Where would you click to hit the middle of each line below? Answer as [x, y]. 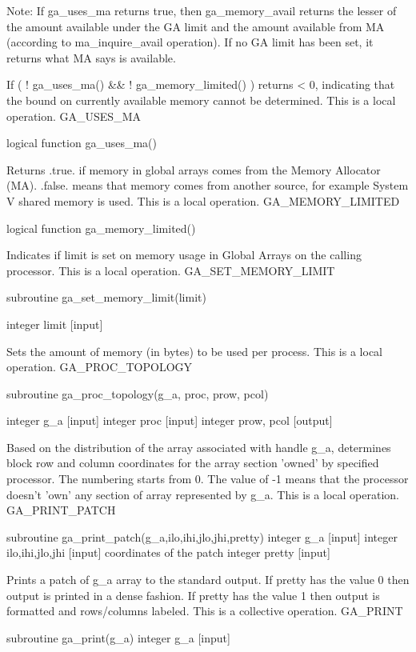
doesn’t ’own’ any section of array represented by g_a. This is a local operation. [203, 494]
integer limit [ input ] [55, 324]
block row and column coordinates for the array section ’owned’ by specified [193, 463]
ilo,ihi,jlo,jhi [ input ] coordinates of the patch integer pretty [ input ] [168, 552]
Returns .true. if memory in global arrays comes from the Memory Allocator [194, 169]
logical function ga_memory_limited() [101, 228]
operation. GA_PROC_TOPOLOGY [100, 367]
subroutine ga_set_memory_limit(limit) [106, 297]
